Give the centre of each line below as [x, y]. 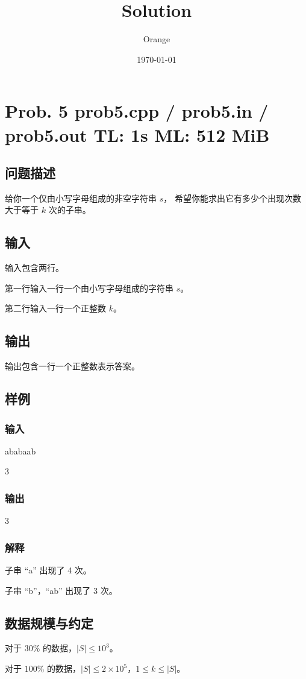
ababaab [20, 451]
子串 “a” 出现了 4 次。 [48, 570]
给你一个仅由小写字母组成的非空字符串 [81, 198]
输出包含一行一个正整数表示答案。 [72, 366]
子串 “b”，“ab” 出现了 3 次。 [61, 590]
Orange [157, 39]
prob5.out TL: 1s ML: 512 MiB [137, 134]
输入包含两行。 [34, 268]
